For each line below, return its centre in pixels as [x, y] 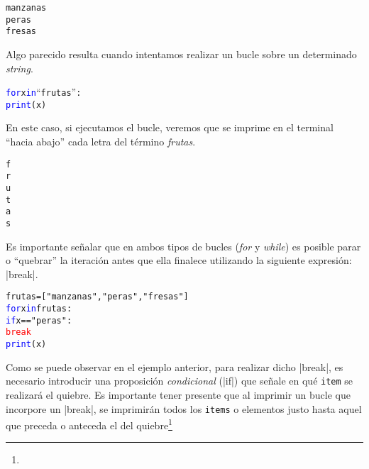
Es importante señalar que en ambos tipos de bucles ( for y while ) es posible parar [183, 246]
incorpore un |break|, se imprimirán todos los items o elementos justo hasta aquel [184, 408]
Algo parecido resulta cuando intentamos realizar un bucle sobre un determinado [181, 54]
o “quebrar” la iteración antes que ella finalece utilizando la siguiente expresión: [179, 260]
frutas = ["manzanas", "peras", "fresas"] [97, 297]
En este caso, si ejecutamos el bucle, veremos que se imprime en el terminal [170, 127]
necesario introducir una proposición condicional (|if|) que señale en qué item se [180, 381]
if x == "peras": [39, 320]
